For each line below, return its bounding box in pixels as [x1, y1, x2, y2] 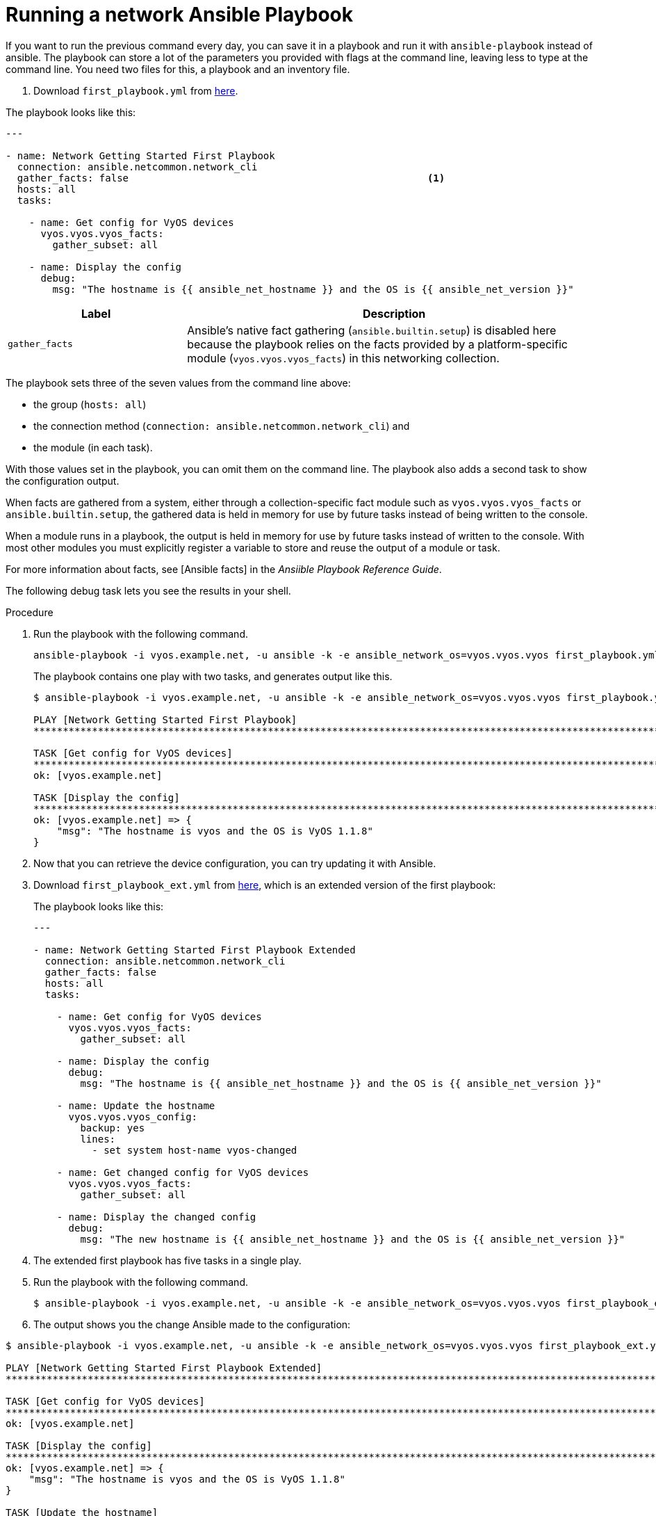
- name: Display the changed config [56, 1211, 256, 1223]
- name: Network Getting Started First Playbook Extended [33, 944, 356, 955]
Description [362, 306, 426, 321]
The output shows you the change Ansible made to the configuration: [33, 1318, 351, 1330]
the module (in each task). [33, 441, 153, 453]
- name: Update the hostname [56, 1099, 215, 1111]
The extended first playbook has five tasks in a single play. [33, 1254, 302, 1266]
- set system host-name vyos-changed [92, 1144, 297, 1156]
